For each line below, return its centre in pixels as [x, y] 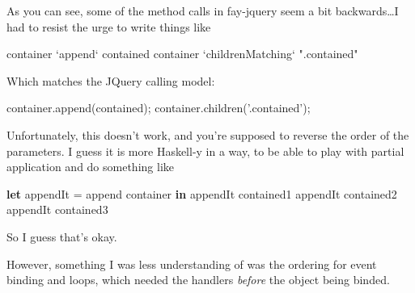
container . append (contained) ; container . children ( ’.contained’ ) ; [159, 108]
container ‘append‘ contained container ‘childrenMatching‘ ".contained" [182, 54]
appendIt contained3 [57, 209]
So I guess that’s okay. [62, 236]
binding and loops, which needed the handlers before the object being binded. [198, 280]
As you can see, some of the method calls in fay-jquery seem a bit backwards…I [203, 10]
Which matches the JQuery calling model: [111, 80]
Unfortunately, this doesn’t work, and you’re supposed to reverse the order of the [208, 134]
